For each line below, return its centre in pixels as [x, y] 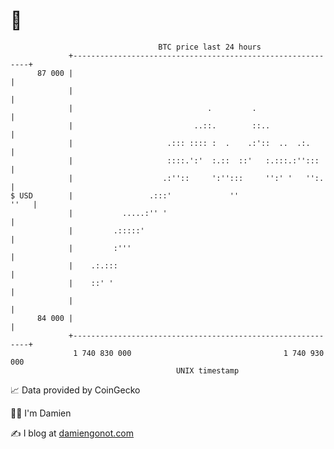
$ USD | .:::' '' [125, 195]
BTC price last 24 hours [210, 47]
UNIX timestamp [207, 370]
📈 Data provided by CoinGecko [75, 390]
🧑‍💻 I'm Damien [41, 413]
